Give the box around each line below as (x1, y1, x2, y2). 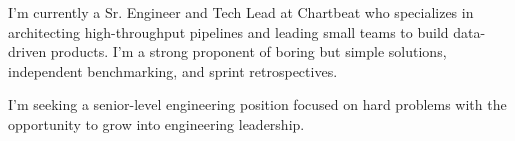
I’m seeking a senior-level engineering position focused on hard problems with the (8, 94, 507, 115)
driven (8, 41, 47, 62)
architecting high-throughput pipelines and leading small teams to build (8, 21, 449, 42)
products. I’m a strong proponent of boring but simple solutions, (50, 41, 447, 62)
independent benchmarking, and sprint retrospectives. (8, 60, 338, 81)
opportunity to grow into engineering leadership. (8, 113, 305, 134)
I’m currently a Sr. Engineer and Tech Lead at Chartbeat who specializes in (8, 2, 474, 22)
